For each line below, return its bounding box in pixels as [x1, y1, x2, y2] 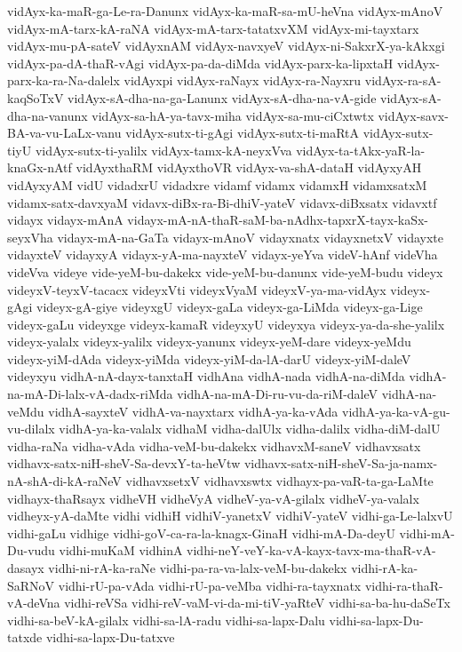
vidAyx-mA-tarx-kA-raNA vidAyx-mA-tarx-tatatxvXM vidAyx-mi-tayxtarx [7, 19, 419, 37]
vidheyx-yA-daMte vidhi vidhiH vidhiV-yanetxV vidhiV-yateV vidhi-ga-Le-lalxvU [7, 506, 453, 525]
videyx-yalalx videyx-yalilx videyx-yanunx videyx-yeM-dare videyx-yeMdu [7, 332, 411, 351]
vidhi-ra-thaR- [364, 576, 443, 594]
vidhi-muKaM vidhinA [59, 541, 183, 560]
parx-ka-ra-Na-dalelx [7, 71, 120, 90]
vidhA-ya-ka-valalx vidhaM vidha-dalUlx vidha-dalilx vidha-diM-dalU [59, 419, 441, 438]
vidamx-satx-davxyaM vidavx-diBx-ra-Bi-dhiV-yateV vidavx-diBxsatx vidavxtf [7, 193, 437, 211]
